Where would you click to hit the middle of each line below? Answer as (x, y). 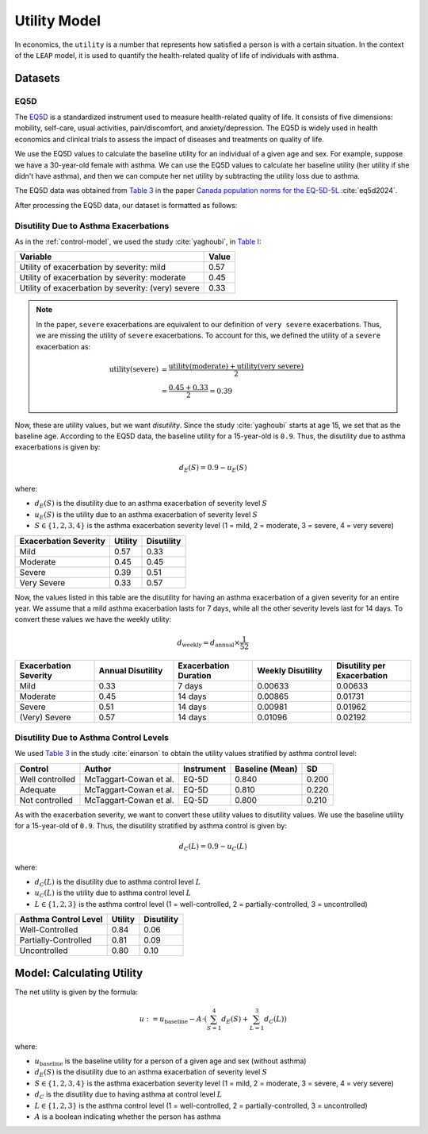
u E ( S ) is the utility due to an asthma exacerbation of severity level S (146, 515)
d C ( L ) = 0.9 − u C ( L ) (213, 847)
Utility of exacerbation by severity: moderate (103, 278)
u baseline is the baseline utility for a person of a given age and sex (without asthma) (170, 1062)
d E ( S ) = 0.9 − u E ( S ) (213, 469)
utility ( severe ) (134, 370)
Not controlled (46, 800)
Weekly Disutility (290, 671)
